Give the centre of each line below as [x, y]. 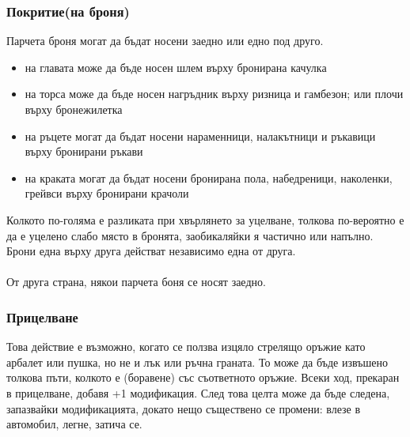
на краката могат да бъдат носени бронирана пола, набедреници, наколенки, [209, 177]
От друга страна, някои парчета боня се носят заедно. [136, 282]
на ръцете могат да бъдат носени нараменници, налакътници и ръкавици [200, 136]
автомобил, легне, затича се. [74, 424]
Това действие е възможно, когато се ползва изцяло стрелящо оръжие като [186, 347]
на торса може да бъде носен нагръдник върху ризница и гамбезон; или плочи [214, 94]
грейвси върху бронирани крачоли [107, 193]
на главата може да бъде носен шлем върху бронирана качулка [176, 67]
